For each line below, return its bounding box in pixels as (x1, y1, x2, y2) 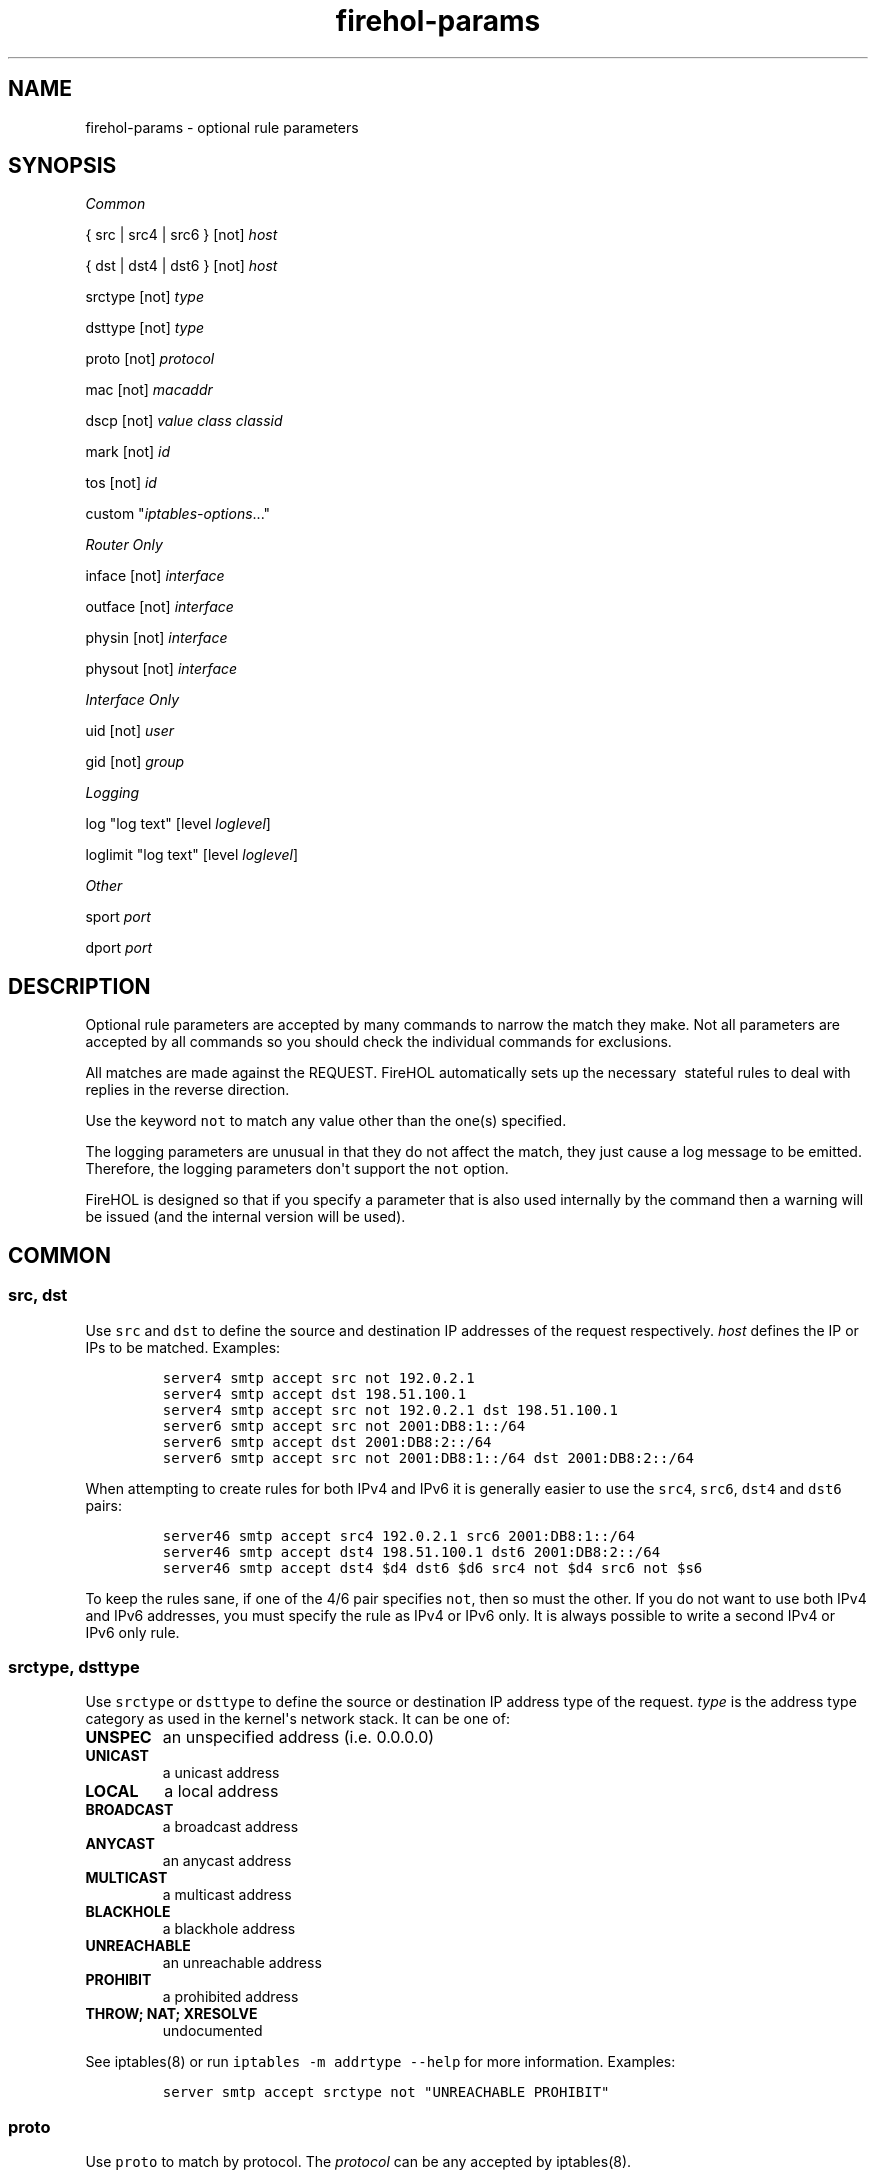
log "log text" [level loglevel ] (85, 815, 271, 833)
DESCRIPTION (8, 973, 151, 999)
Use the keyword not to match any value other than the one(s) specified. (85, 1112, 567, 1130)
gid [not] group (85, 753, 185, 771)
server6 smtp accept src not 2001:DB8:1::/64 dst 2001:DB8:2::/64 (162, 1449, 694, 1466)
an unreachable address (162, 1954, 322, 1972)
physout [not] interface (85, 660, 238, 678)
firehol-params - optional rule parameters (85, 118, 359, 136)
